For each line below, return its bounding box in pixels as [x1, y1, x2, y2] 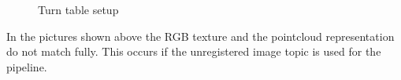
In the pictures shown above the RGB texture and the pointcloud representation [6, 27, 395, 44]
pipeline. [6, 58, 47, 75]
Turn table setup [38, 2, 119, 17]
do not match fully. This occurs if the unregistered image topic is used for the [6, 43, 381, 60]
